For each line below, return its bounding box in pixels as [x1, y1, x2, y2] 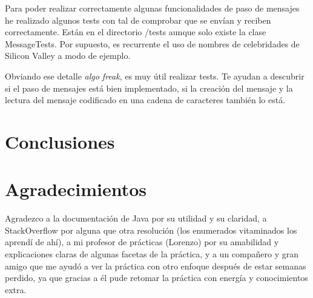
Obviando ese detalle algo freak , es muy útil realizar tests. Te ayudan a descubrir [5, 69, 305, 82]
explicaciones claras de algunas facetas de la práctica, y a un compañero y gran [5, 248, 298, 260]
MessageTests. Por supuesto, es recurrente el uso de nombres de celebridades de [5, 37, 300, 50]
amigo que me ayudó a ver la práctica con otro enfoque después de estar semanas [5, 259, 306, 272]
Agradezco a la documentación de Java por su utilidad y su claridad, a [5, 212, 267, 225]
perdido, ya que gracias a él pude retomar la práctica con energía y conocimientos [5, 271, 308, 284]
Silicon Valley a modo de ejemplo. [5, 49, 131, 62]
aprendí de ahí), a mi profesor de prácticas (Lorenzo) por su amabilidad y [5, 235, 279, 248]
